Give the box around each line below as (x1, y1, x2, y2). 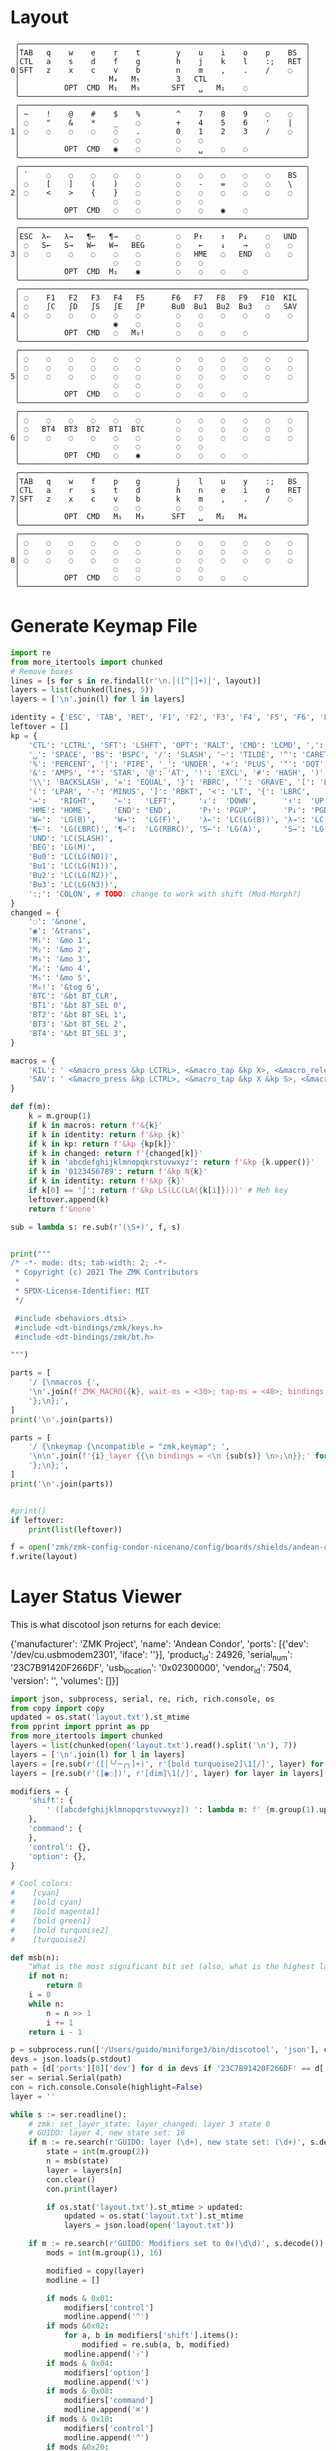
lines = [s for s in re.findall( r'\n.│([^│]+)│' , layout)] (10, 676, 262, 686)
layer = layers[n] (46, 2165, 123, 2175)
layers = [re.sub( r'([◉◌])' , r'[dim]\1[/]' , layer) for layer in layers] (10, 1768, 325, 1778)
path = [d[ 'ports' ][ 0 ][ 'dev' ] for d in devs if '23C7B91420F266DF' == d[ (10, 2064, 325, 2074)
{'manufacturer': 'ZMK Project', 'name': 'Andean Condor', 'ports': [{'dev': (10, 1638, 309, 1650)
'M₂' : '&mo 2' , (28, 945, 92, 955)
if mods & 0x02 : (46, 2321, 110, 2331)
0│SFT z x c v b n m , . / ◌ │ (10, 65, 311, 75)
